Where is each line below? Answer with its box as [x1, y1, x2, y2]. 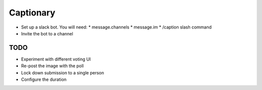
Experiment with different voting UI [21, 56, 91, 62]
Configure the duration [21, 76, 67, 82]
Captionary [9, 7, 56, 18]
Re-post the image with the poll [21, 63, 84, 69]
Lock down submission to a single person [21, 70, 104, 75]
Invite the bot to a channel [21, 30, 73, 36]
